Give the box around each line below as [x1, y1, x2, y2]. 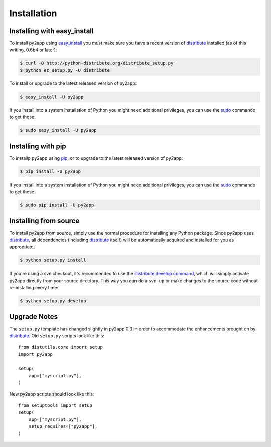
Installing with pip [9, 142, 66, 150]
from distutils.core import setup [18, 344, 103, 350]
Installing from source [9, 217, 80, 225]
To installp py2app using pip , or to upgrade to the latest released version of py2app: [9, 155, 183, 161]
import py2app [18, 351, 53, 357]
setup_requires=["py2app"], [28, 424, 98, 429]
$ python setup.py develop [20, 298, 86, 304]
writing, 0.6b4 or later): [9, 47, 57, 53]
